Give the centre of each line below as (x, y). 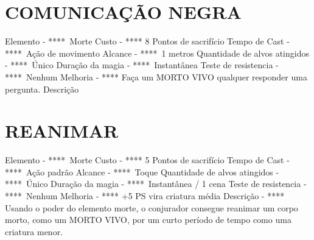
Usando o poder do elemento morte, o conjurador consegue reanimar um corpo (152, 207)
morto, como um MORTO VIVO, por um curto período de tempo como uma (148, 220)
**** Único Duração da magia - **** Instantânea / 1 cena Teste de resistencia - (156, 184)
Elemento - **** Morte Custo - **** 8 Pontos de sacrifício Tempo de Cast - (147, 41)
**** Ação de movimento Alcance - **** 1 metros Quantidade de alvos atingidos (157, 53)
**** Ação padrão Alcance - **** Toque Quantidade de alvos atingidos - (142, 171)
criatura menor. (34, 231)
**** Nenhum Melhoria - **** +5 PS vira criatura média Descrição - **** (145, 196)
